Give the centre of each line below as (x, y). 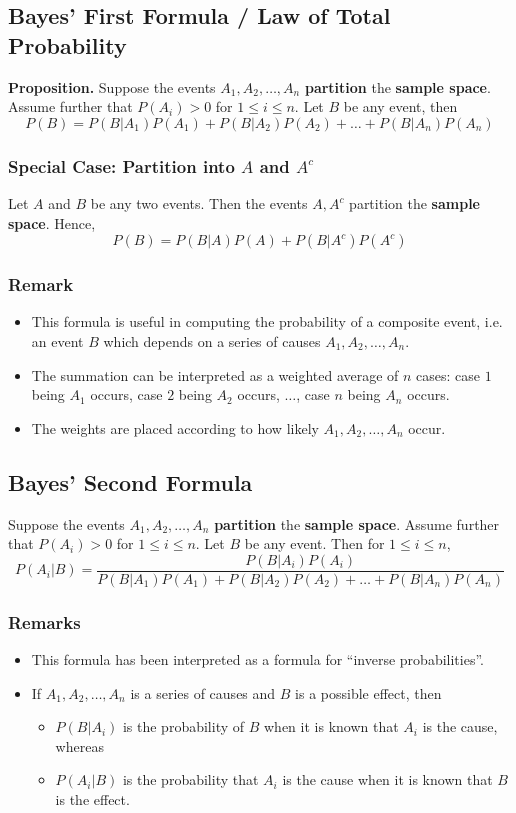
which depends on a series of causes (212, 341)
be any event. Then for (314, 543)
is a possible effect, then (368, 692)
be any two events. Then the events (199, 203)
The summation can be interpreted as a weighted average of (215, 374)
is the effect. (92, 799)
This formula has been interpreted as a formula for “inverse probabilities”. (257, 659)
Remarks (44, 621)
